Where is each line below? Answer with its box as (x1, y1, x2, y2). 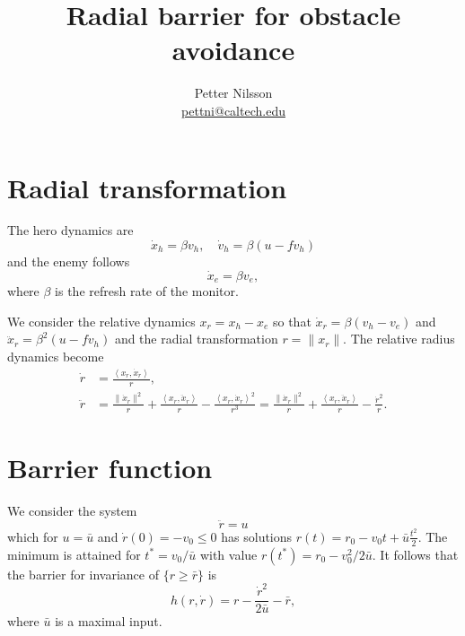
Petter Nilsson (194, 83, 273, 102)
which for (7, 527, 58, 545)
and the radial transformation (114, 329, 278, 348)
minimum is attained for (7, 545, 141, 563)
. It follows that (372, 545, 459, 563)
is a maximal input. (55, 612, 162, 631)
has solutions (221, 527, 293, 545)
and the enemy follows (7, 252, 130, 271)
